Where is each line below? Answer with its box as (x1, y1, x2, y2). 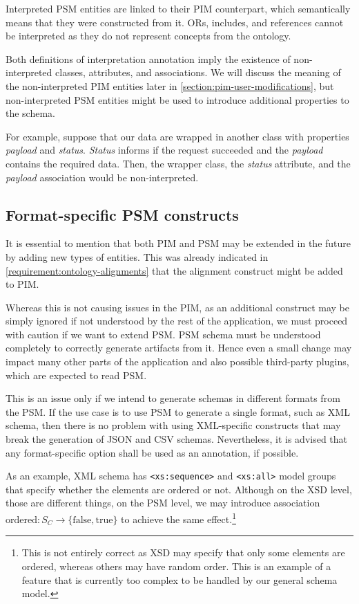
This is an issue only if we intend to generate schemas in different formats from (6, 391, 340, 405)
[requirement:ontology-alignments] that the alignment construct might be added (6, 263, 343, 277)
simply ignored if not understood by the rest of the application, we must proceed (6, 313, 348, 328)
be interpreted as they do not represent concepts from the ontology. (6, 28, 291, 43)
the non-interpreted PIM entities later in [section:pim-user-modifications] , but (6, 78, 334, 93)
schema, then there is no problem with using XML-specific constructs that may (6, 418, 341, 432)
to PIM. (6, 277, 39, 291)
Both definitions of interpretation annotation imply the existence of (6, 51, 291, 66)
